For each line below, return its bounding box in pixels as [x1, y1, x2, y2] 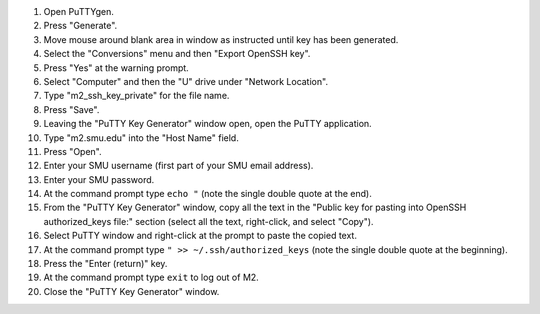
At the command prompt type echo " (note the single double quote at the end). [43, 188, 372, 200]
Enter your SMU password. [43, 173, 155, 185]
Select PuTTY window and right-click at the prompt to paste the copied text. [43, 230, 357, 242]
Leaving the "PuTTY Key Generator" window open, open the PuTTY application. [43, 118, 372, 130]
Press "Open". [43, 145, 102, 157]
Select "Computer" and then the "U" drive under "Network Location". [43, 75, 329, 87]
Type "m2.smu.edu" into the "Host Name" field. [43, 131, 239, 144]
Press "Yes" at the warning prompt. [43, 61, 189, 74]
